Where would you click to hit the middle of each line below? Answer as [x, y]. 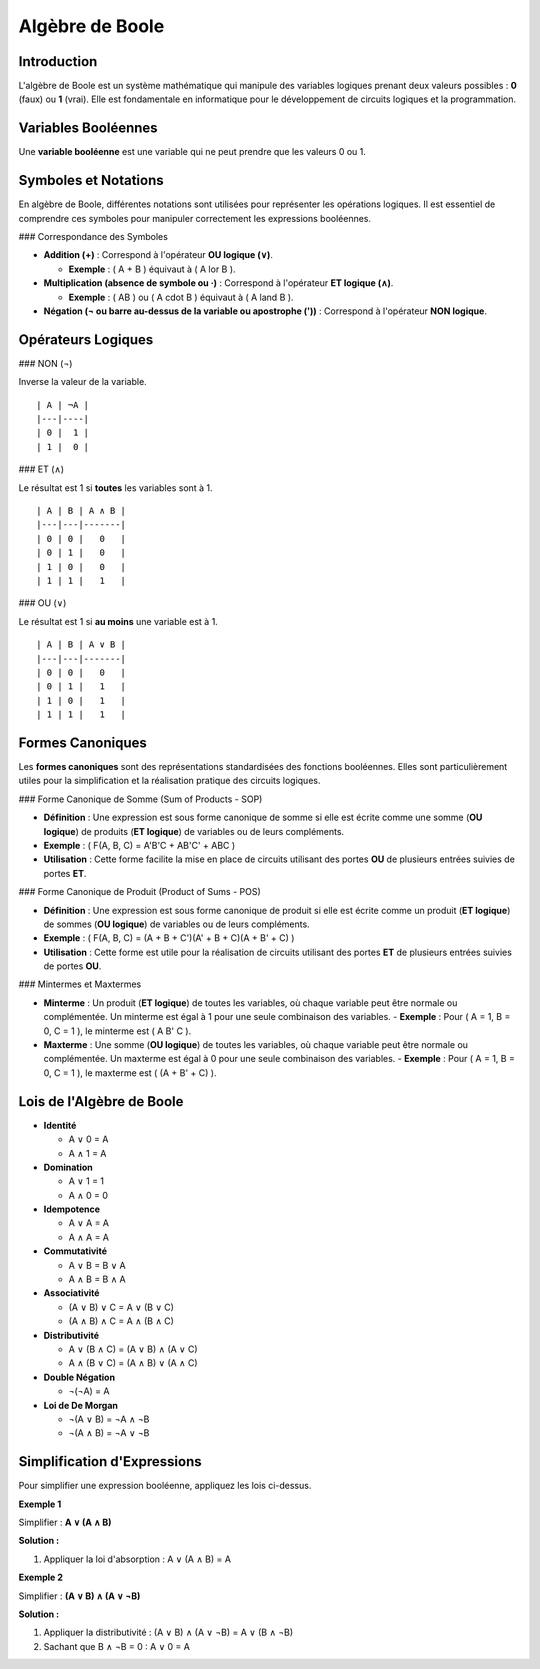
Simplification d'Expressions [110, 1461]
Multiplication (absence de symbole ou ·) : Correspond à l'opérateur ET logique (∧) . [218, 283]
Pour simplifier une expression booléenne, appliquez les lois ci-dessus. [165, 1486]
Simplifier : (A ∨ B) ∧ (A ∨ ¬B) [79, 1596]
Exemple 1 [40, 1504]
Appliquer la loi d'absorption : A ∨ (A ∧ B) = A [137, 1559]
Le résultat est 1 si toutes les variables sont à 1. [116, 487]
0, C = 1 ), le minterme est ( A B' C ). [117, 1031]
